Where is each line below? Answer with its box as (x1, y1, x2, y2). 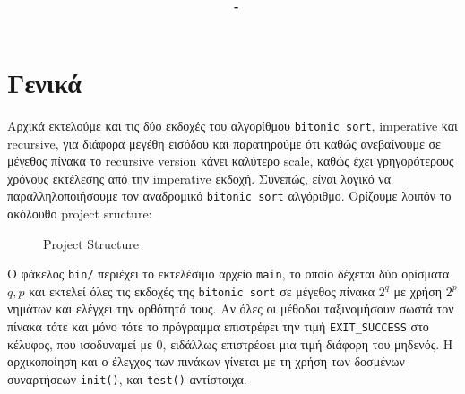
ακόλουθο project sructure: (7, 203, 152, 222)
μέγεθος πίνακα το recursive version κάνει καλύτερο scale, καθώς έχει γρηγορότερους (7, 151, 454, 170)
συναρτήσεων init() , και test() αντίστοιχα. (7, 369, 247, 388)
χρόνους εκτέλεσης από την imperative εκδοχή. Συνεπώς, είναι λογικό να (7, 168, 391, 187)
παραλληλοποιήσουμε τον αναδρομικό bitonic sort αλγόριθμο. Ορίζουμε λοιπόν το (7, 186, 452, 205)
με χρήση (393, 281, 443, 300)
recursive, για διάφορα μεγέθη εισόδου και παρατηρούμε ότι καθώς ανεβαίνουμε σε (7, 133, 441, 152)
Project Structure (43, 234, 139, 253)
